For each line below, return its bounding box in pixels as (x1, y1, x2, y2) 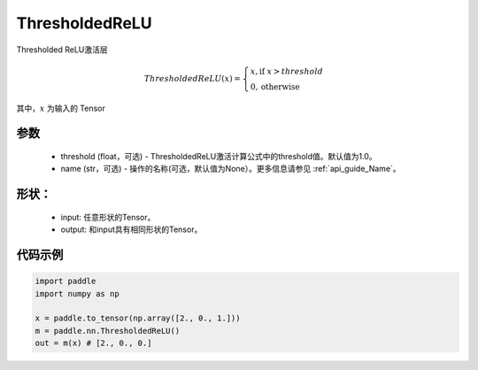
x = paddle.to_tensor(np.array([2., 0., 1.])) (35, 313, 241, 323)
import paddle (35, 276, 96, 287)
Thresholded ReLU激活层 (16, 44, 108, 55)
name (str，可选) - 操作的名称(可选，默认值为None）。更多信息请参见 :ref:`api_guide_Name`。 (60, 164, 402, 174)
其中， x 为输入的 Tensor (16, 103, 106, 113)
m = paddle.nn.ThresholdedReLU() (35, 326, 181, 335)
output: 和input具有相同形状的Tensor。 (60, 224, 203, 235)
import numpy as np (35, 289, 119, 298)
